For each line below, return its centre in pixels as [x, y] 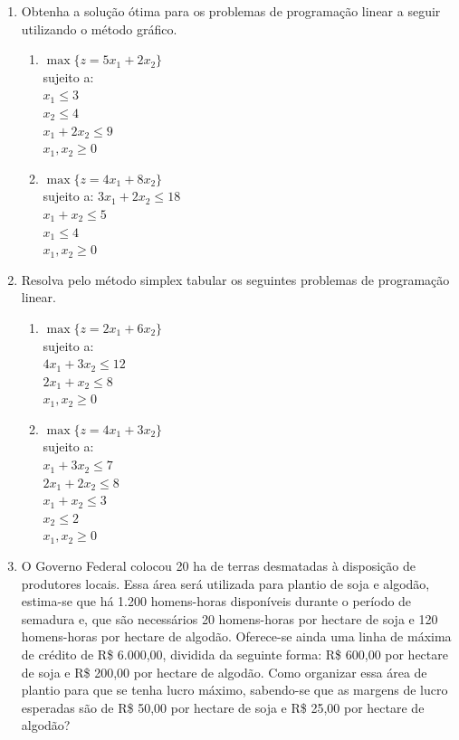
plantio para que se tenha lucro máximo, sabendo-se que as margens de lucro [234, 690]
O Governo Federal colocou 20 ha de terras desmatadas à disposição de [218, 566]
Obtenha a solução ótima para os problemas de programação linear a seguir [231, 11]
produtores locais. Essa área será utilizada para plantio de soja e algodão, [225, 583]
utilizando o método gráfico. [99, 28]
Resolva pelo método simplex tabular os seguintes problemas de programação [235, 279]
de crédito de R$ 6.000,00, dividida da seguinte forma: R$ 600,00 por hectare [234, 654]
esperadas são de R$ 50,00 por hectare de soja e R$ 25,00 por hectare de [223, 707]
